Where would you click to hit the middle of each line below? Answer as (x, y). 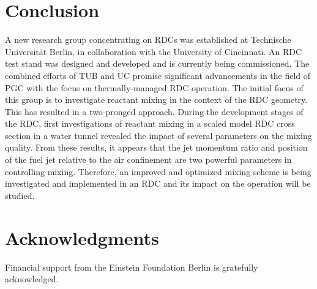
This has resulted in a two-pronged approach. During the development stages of (154, 111)
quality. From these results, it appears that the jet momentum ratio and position (156, 147)
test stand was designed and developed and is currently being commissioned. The (157, 63)
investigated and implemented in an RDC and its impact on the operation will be (158, 183)
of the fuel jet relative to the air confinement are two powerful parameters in (148, 160)
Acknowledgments (82, 237)
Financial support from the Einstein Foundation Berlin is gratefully (132, 267)
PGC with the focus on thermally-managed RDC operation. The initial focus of (154, 87)
